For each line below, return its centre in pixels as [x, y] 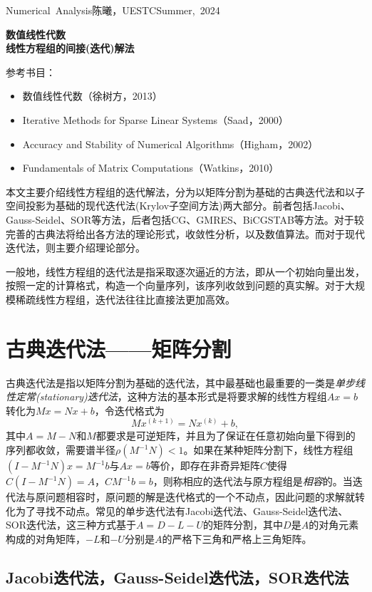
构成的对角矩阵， [46, 538]
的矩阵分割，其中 [243, 525]
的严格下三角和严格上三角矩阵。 [237, 538]
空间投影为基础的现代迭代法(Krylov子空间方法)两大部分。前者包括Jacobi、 [178, 206]
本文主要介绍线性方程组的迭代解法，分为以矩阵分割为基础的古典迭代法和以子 [185, 191]
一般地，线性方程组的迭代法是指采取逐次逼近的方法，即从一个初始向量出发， [185, 271]
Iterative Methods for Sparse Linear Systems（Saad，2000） [155, 119]
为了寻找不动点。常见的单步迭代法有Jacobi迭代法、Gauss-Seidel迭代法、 [182, 510]
